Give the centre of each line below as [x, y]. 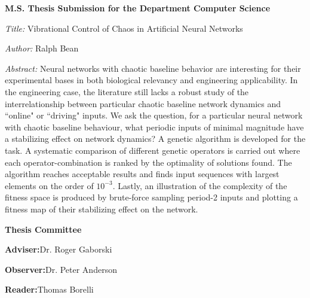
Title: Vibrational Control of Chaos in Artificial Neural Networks [124, 28]
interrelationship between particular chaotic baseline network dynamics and [143, 103]
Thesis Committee [43, 229]
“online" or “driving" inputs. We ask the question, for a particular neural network [154, 115]
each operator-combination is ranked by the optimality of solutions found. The [148, 162]
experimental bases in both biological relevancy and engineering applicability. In [151, 80]
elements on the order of [49, 185]
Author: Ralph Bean [42, 48]
